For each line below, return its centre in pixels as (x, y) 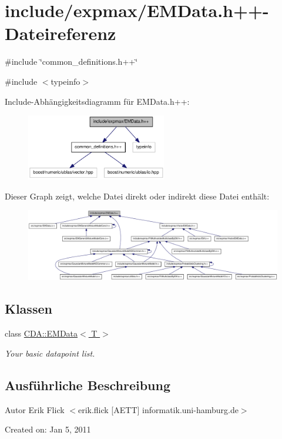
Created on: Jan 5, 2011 (48, 429)
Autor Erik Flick (35, 409)
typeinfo (66, 81)
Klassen (28, 309)
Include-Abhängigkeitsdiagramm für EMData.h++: (97, 101)
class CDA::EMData (41, 333)
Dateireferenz (61, 33)
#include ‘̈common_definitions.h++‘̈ (71, 61)
